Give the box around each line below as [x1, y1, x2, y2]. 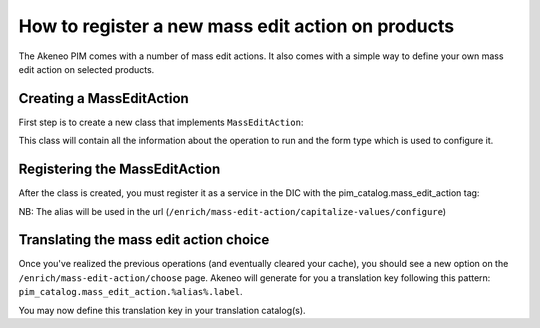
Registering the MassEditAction [18, 161, 221, 178]
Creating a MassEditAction [18, 90, 189, 107]
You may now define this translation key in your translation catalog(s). [18, 304, 306, 316]
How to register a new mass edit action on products [18, 15, 455, 37]
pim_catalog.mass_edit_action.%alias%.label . [18, 286, 244, 298]
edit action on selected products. [18, 63, 155, 75]
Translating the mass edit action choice [18, 231, 270, 249]
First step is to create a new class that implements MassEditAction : [18, 116, 304, 128]
